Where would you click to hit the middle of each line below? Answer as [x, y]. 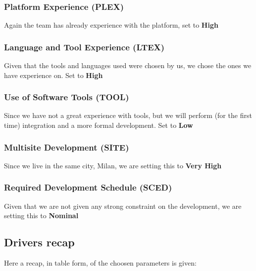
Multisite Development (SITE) [67, 147]
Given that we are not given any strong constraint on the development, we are [123, 206]
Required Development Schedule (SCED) [88, 187]
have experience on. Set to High [53, 75]
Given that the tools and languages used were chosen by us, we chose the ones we [128, 65]
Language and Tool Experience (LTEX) [84, 47]
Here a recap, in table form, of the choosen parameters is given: [100, 263]
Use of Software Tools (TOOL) [67, 97]
